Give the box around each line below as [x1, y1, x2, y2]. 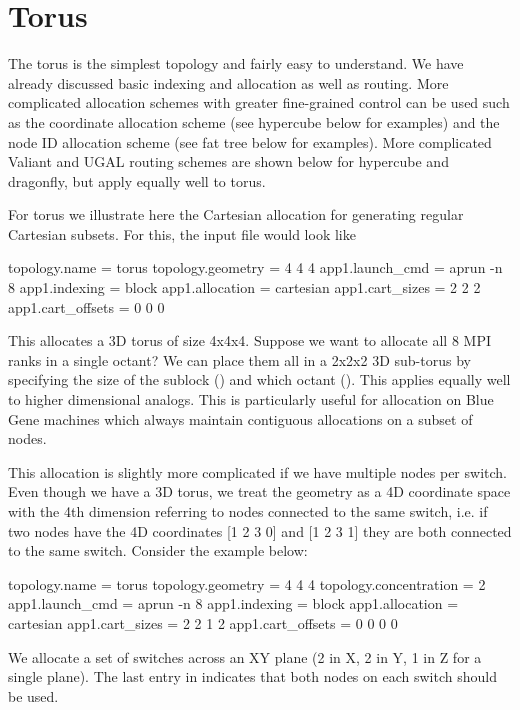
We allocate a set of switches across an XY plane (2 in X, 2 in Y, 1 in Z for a [8, 646, 482, 667]
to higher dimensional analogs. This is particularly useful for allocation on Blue [8, 389, 494, 410]
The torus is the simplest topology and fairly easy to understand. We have [8, 53, 464, 74]
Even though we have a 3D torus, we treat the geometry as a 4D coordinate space [8, 481, 511, 502]
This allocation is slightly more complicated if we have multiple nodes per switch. [8, 461, 507, 482]
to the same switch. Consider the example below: [8, 540, 308, 561]
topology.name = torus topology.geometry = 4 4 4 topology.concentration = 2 [8, 573, 486, 594]
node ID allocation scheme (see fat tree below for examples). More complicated [8, 131, 492, 152]
